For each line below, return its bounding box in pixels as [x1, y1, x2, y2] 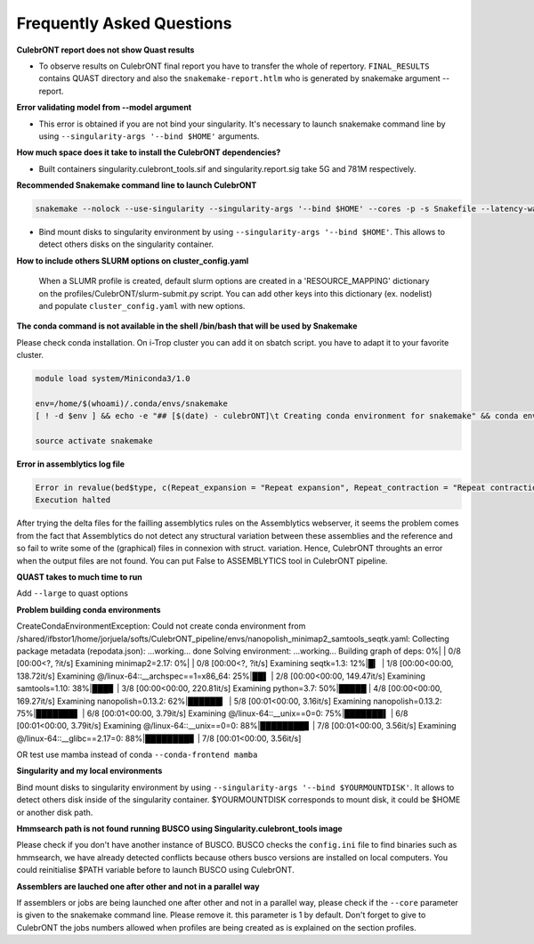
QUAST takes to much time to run [16, 572, 142, 582]
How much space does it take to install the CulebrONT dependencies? [16, 147, 281, 158]
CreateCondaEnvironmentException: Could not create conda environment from [16, 621, 306, 631]
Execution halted [35, 495, 111, 505]
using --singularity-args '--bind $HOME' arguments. [38, 130, 260, 142]
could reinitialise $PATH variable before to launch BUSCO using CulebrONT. [16, 865, 295, 875]
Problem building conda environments [16, 604, 161, 614]
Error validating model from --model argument [16, 102, 191, 113]
